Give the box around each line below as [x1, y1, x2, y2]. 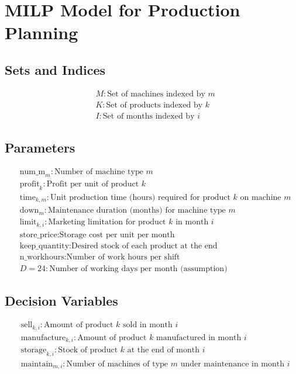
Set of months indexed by [102, 112, 195, 120]
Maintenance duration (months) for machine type [48, 206, 226, 215]
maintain [20, 359, 53, 368]
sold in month [122, 321, 173, 330]
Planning [5, 20, 78, 44]
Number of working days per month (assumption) [49, 264, 228, 273]
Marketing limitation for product [48, 218, 166, 227]
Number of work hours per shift [66, 252, 180, 261]
